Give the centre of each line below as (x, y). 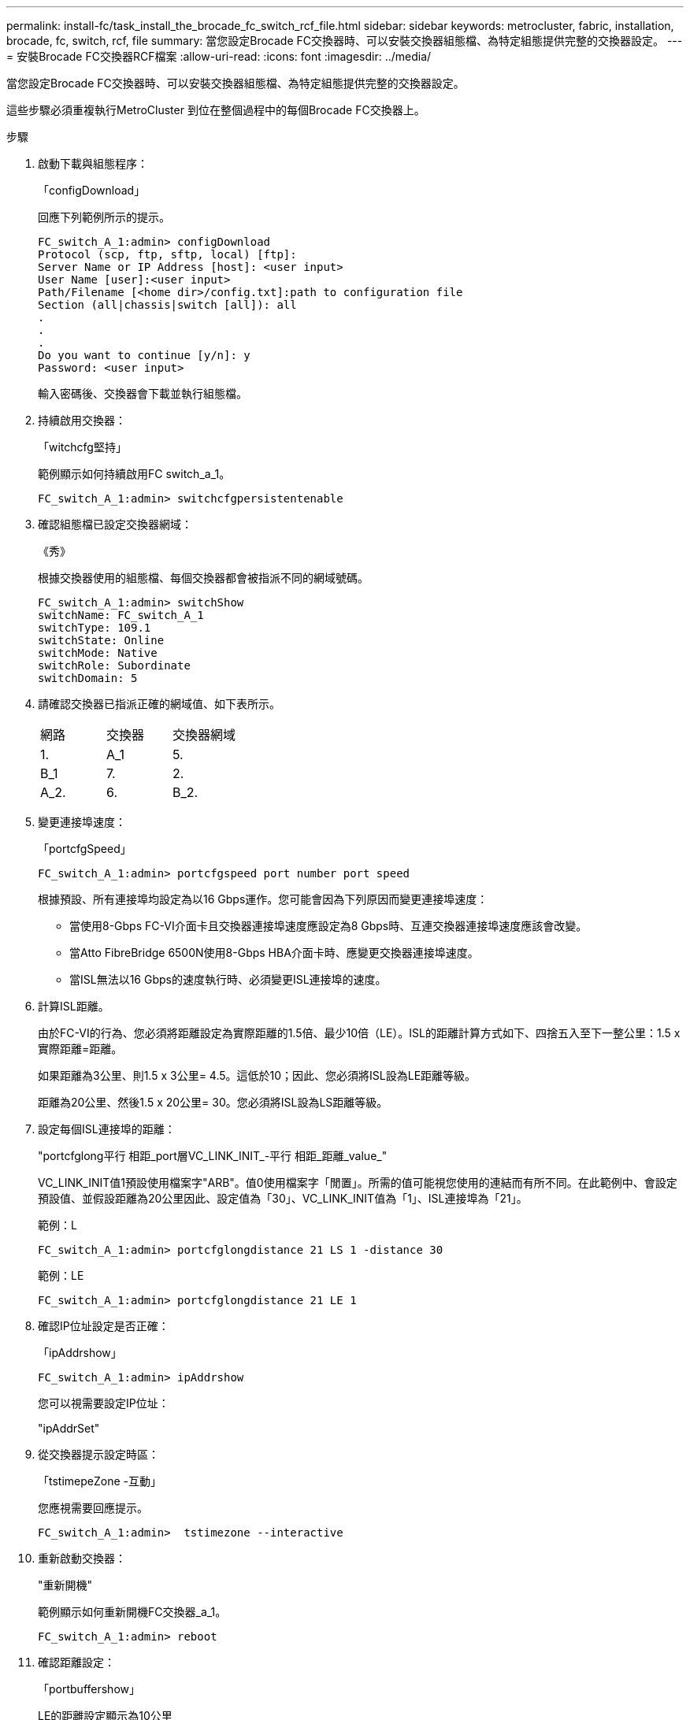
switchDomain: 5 (88, 678)
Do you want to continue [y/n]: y (144, 355)
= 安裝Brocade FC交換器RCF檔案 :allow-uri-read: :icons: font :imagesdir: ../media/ (219, 56)
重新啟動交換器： (82, 1558)
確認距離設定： (76, 1662)
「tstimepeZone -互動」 (100, 1481)
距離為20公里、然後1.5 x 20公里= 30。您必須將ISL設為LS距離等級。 (213, 1102)
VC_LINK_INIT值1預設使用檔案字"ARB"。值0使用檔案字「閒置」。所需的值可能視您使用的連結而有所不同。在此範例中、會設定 (358, 1182)
